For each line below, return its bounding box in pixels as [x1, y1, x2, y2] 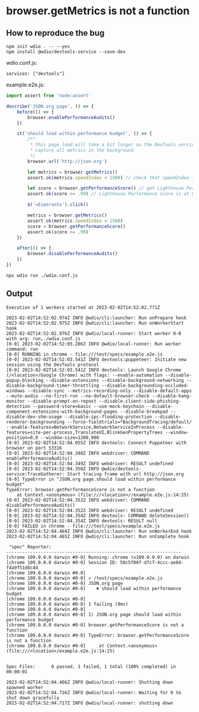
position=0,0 [6, 434, 38, 441]
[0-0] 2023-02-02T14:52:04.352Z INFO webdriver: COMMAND [6, 497, 150, 503]
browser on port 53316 [6, 445, 62, 451]
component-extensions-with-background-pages [6, 409, 118, 415]
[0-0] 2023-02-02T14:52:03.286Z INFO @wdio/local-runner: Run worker [6, 341, 182, 347]
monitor [6, 398, 25, 404]
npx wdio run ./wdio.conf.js [6, 272, 78, 278]
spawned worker [6, 684, 44, 691]
